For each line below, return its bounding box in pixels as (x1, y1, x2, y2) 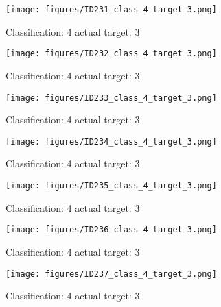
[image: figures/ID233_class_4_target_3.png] (5, 93, 217, 103)
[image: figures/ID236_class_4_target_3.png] (5, 225, 217, 235)
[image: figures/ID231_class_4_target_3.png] (5, 5, 217, 14)
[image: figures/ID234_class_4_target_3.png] (5, 136, 217, 147)
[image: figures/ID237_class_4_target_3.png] (5, 269, 217, 279)
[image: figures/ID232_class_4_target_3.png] (5, 49, 217, 59)
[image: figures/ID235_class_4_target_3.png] (5, 181, 217, 191)
